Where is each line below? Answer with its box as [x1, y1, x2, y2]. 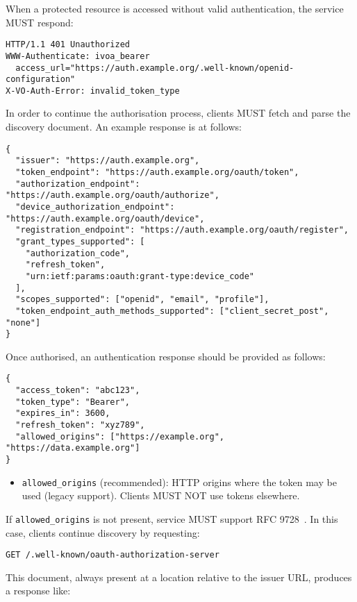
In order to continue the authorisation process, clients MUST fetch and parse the [6, 106, 351, 120]
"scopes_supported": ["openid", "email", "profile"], [15, 294, 269, 305]
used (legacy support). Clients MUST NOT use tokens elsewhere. [22, 488, 300, 503]
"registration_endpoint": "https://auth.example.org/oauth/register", [15, 225, 349, 235]
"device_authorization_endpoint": [15, 201, 175, 212]
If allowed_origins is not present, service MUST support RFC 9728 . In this [6, 511, 338, 526]
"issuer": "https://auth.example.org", [15, 156, 200, 166]
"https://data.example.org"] [6, 443, 140, 453]
